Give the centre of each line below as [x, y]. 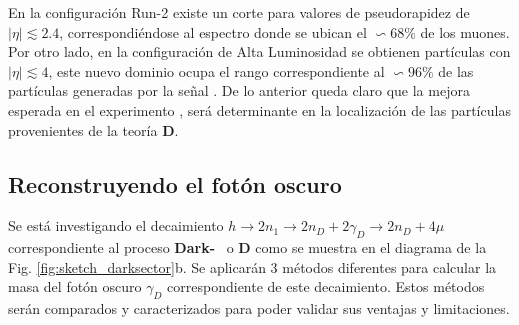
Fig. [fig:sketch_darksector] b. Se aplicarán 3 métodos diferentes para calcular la [252, 266]
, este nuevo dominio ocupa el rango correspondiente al [216, 70]
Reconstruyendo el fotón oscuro [175, 183]
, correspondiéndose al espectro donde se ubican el [213, 31]
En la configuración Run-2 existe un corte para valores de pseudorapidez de [239, 12]
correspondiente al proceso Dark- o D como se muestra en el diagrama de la [247, 247]
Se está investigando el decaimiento [116, 225]
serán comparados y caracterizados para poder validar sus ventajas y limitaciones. [259, 308]
